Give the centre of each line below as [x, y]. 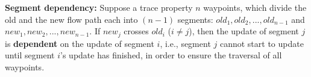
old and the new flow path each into [71, 19]
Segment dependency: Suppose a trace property [99, 7]
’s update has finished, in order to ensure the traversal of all [171, 55]
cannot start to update [262, 43]
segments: [195, 19]
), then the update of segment [244, 31]
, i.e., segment [185, 43]
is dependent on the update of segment [80, 43]
